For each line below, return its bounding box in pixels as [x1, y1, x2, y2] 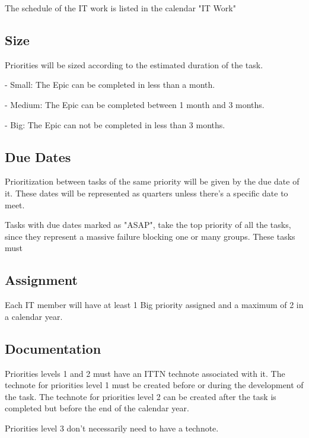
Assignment [5, 271, 78, 289]
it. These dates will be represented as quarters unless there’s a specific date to [5, 186, 288, 199]
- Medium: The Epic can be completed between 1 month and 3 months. [5, 98, 265, 110]
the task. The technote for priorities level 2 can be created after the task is [5, 390, 276, 402]
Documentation [5, 339, 101, 357]
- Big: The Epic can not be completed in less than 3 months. [5, 118, 225, 131]
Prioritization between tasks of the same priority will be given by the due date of [5, 175, 300, 188]
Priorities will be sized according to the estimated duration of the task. [5, 58, 263, 71]
